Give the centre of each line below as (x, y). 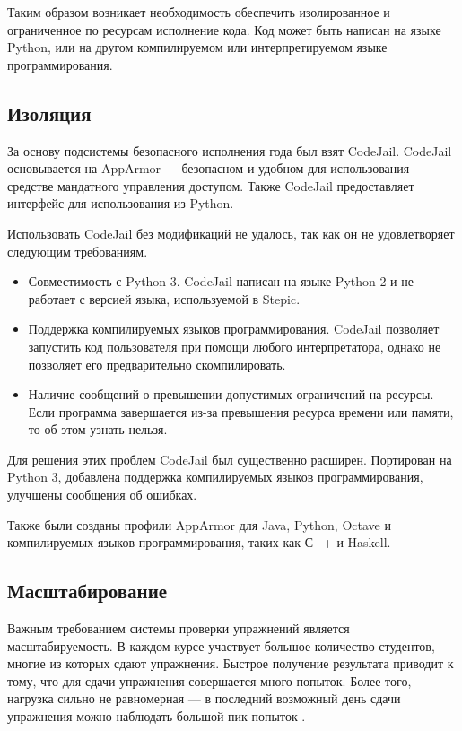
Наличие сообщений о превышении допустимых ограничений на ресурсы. (231, 394)
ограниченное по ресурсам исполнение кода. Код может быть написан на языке (224, 29)
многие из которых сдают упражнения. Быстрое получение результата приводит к (231, 663)
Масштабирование (87, 591)
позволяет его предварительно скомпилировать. (157, 364)
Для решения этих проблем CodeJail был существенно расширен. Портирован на (230, 459)
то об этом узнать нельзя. (98, 429)
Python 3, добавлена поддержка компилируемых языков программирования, (215, 477)
